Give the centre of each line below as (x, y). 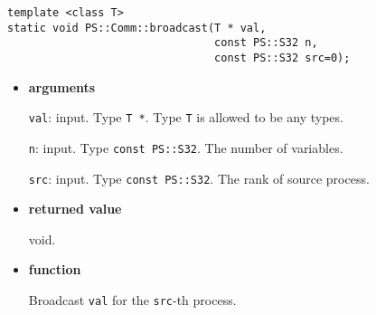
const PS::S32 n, (266, 43)
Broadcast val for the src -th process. (132, 299)
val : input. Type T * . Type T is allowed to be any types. (186, 117)
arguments (62, 86)
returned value (75, 209)
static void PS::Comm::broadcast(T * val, (137, 28)
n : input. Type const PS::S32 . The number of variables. (186, 147)
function (55, 269)
